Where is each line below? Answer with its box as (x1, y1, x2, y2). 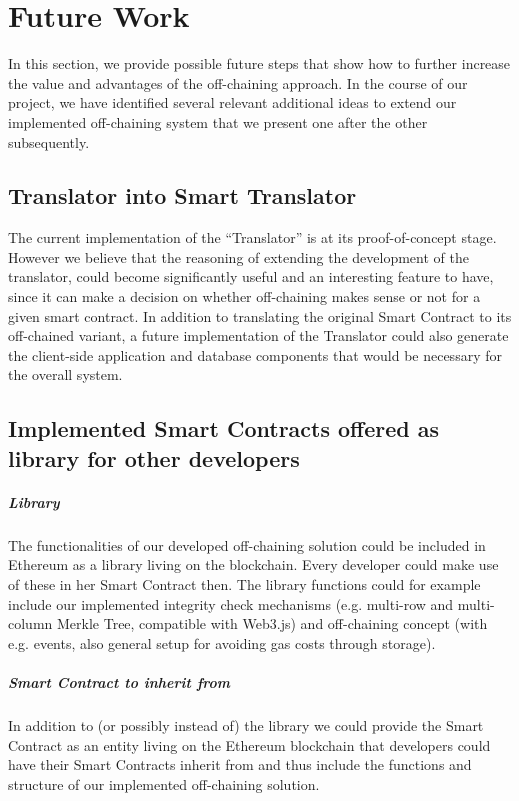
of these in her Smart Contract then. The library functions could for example (8, 573, 481, 594)
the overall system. (8, 364, 123, 385)
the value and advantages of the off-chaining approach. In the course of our (8, 72, 468, 93)
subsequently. (8, 131, 90, 152)
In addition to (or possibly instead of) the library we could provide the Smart (8, 714, 484, 735)
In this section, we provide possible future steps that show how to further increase (8, 53, 511, 74)
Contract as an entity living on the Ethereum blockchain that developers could (8, 734, 491, 755)
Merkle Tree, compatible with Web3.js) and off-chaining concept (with (56, 613, 488, 634)
